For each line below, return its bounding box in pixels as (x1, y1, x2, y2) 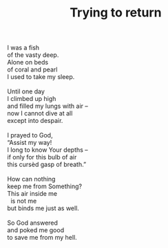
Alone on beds (7, 58, 49, 67)
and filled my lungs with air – (7, 102, 88, 111)
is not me (10, 197, 37, 205)
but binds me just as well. (7, 204, 79, 212)
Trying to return (70, 5, 162, 21)
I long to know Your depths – (7, 146, 88, 154)
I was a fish (7, 43, 40, 52)
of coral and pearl (7, 65, 58, 74)
